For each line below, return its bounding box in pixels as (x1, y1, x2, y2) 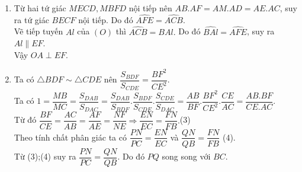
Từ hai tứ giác (14, 2, 66, 14)
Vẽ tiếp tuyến (14, 25, 63, 37)
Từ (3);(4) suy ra (14, 150, 76, 163)
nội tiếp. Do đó (78, 13, 133, 26)
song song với (162, 150, 211, 163)
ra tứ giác (14, 13, 49, 26)
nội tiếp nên (128, 2, 172, 14)
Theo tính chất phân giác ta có (14, 130, 127, 143)
